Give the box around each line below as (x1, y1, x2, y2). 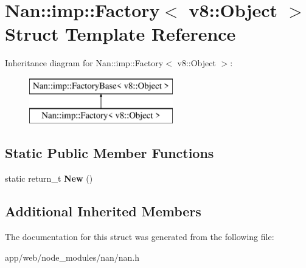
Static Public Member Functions (5, 143, 214, 162)
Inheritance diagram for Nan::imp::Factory (5, 57, 164, 69)
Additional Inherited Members (5, 202, 201, 221)
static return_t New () (5, 172, 93, 185)
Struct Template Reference (5, 21, 236, 46)
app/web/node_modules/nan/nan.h (5, 250, 140, 263)
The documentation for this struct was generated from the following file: (5, 230, 274, 243)
